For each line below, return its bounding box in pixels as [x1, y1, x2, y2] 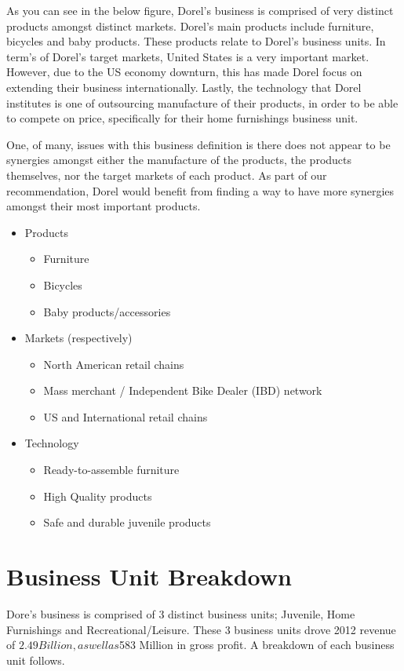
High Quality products [43, 487, 152, 504]
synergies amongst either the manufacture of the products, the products [6, 151, 352, 168]
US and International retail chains [43, 408, 208, 425]
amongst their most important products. [6, 198, 201, 214]
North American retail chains [43, 356, 184, 372]
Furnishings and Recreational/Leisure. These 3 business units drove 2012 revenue [6, 621, 396, 637]
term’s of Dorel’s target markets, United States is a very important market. [6, 48, 369, 64]
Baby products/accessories [43, 303, 171, 319]
